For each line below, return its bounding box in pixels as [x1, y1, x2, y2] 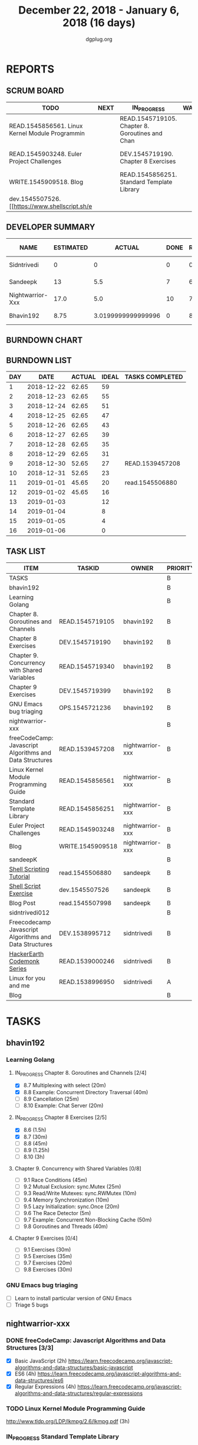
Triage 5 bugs [14, 1301, 49, 1308]
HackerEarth [9, 950, 44, 958]
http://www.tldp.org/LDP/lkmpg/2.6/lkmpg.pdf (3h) [6, 1418, 130, 1425]
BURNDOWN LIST [6, 355, 72, 366]
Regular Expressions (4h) [14, 1383, 77, 1390]
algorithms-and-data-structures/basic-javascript [14, 1364, 134, 1371]
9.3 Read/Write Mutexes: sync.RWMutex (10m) [23, 1189, 137, 1197]
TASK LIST [6, 547, 46, 557]
